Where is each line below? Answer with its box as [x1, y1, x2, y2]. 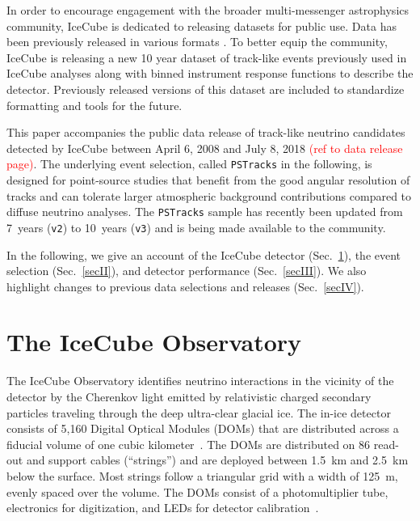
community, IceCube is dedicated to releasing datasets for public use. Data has [6, 17, 397, 34]
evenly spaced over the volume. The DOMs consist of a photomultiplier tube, [6, 483, 388, 500]
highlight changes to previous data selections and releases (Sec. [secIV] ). [6, 277, 364, 294]
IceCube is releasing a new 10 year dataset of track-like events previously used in [6, 49, 407, 66]
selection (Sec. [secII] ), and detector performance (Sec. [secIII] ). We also [6, 262, 367, 279]
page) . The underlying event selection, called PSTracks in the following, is [6, 155, 372, 172]
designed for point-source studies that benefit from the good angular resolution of [6, 172, 410, 188]
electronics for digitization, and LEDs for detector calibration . [6, 499, 319, 516]
